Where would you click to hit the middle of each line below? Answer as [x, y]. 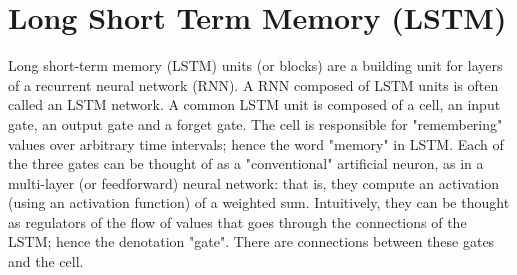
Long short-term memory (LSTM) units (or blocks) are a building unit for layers [255, 65]
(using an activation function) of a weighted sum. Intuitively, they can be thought [259, 202]
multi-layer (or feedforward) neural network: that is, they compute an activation [254, 182]
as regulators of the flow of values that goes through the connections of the [237, 221]
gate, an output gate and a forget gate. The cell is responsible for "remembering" [255, 123]
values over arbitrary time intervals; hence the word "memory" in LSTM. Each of [256, 143]
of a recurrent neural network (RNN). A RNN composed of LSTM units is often [253, 84]
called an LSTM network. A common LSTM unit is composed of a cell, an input [254, 104]
